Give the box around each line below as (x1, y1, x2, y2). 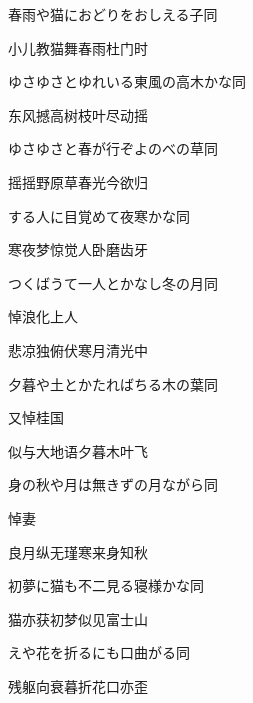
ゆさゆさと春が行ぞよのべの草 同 (8, 138, 218, 159)
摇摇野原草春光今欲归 (8, 171, 148, 192)
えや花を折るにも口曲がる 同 (8, 642, 190, 663)
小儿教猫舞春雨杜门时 (8, 37, 148, 58)
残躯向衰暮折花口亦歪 (8, 675, 148, 696)
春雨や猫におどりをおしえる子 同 (8, 4, 218, 24)
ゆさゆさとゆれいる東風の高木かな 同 (8, 71, 246, 92)
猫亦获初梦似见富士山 (8, 608, 148, 629)
